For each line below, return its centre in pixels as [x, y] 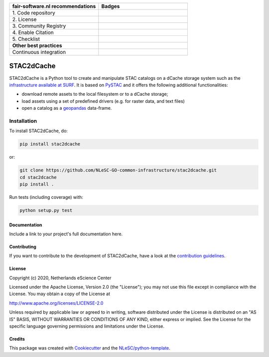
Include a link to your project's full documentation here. [66, 234]
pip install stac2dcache [50, 144]
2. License [24, 19]
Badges [111, 6]
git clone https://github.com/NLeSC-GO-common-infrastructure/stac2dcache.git [118, 170]
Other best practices [37, 46]
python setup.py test [46, 210]
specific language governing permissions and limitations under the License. [87, 326]
